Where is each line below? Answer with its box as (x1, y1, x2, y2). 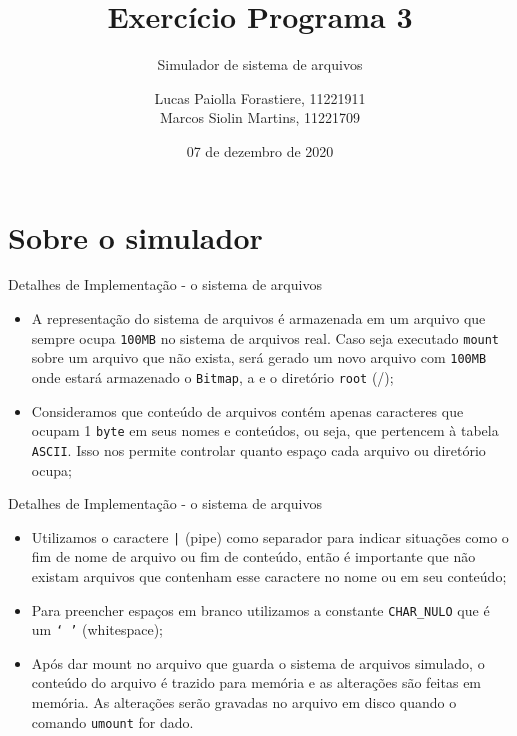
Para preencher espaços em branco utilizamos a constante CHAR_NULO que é (31, 599, 490, 620)
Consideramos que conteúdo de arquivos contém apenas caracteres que (31, 400, 464, 421)
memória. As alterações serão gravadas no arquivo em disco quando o (31, 692, 457, 713)
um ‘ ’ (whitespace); (31, 619, 164, 640)
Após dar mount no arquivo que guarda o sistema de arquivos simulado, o (31, 652, 485, 673)
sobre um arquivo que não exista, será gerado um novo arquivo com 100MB (31, 347, 487, 368)
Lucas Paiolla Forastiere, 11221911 (154, 87, 366, 108)
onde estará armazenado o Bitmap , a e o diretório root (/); (31, 366, 394, 387)
